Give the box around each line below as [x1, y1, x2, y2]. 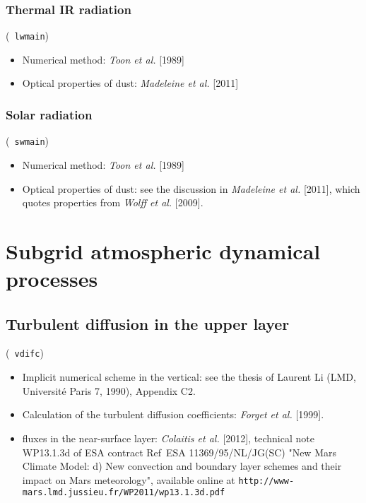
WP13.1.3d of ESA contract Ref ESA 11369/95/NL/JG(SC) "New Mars [22, 444, 336, 459]
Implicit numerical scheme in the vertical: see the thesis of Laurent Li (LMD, [22, 369, 356, 384]
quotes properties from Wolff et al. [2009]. [22, 195, 203, 210]
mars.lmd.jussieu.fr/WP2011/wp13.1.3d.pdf [22, 487, 225, 498]
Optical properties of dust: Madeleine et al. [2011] [22, 76, 239, 90]
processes [6, 264, 98, 293]
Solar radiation [6, 105, 93, 123]
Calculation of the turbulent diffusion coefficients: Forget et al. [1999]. [22, 407, 324, 422]
